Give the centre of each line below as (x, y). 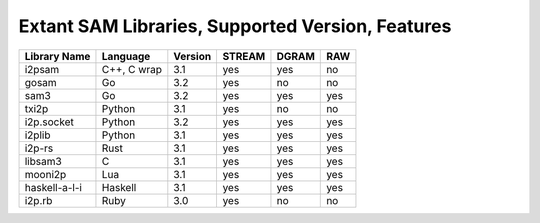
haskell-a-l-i (53, 187)
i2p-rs (39, 148)
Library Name (57, 56)
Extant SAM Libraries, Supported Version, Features (235, 26)
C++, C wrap (132, 69)
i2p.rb (38, 200)
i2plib (37, 135)
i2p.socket (49, 122)
